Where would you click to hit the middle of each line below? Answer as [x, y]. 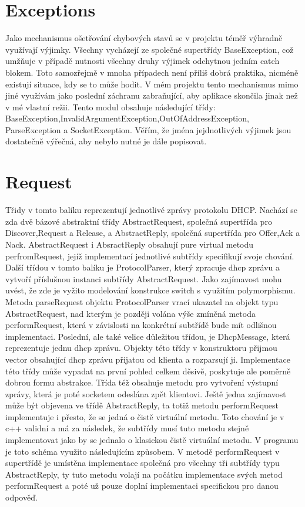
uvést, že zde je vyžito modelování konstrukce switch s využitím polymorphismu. [150, 290]
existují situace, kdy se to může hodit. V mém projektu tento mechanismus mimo [152, 84]
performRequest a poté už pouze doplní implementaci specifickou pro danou [142, 486]
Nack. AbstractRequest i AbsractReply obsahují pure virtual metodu [130, 244]
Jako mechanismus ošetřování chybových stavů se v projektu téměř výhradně [144, 38]
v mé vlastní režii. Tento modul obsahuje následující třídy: [110, 107]
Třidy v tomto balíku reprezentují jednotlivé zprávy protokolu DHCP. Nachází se [152, 210]
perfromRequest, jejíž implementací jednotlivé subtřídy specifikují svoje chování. [150, 256]
